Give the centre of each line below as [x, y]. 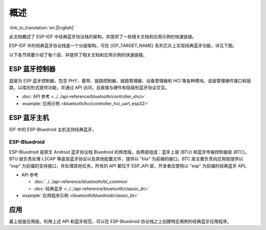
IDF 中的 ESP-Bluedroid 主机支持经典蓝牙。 [53, 129]
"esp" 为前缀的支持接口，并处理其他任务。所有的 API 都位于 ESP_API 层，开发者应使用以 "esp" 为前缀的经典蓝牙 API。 [129, 166]
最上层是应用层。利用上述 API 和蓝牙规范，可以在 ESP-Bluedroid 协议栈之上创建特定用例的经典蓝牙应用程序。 [120, 222]
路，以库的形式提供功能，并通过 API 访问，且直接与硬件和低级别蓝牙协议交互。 [89, 88]
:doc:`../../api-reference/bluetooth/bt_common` [81, 182]
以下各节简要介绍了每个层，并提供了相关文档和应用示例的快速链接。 [78, 55]
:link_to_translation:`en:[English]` [42, 28]
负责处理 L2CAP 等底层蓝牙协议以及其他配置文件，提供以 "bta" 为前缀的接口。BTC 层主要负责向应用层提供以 [133, 159]
